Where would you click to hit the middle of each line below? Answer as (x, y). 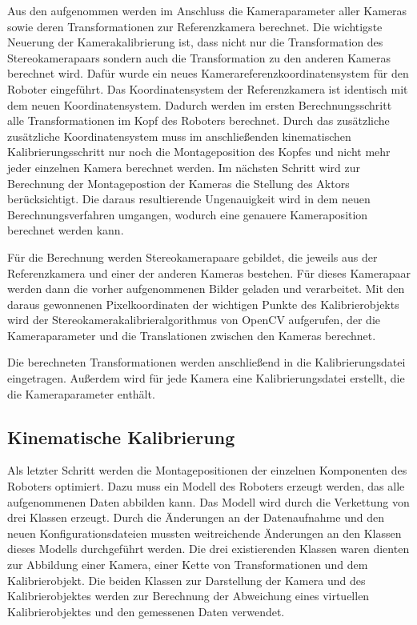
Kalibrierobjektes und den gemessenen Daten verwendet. (146, 611)
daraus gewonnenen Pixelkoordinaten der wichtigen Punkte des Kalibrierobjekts (203, 304)
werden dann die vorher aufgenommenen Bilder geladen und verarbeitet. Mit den (206, 288)
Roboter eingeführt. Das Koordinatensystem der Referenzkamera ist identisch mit (208, 88)
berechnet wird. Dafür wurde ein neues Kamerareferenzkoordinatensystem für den (208, 73)
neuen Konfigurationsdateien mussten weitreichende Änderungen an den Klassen (204, 533)
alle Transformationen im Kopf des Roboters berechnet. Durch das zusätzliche (198, 120)
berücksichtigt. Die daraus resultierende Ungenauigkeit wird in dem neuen (189, 199)
